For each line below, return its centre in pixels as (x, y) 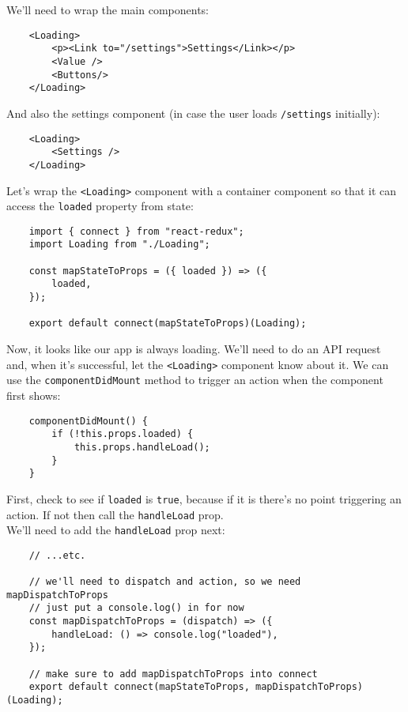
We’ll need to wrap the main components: (108, 9)
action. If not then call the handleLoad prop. (115, 514)
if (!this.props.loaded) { (123, 434)
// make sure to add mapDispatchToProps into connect (173, 674)
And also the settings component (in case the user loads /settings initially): (193, 113)
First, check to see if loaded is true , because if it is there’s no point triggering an (204, 498)
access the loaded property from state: (100, 206)
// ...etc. (57, 555)
